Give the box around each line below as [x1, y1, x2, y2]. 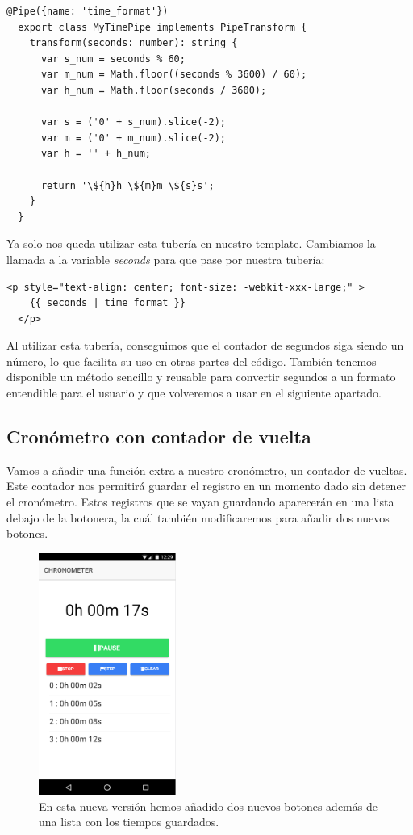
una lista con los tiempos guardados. [39, 813, 219, 830]
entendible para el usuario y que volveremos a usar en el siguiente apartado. [6, 384, 382, 401]
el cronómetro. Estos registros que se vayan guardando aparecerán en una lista [6, 493, 394, 510]
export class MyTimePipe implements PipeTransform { [18, 21, 307, 33]
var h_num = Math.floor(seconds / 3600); [40, 84, 267, 96]
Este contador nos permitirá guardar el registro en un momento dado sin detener [6, 477, 407, 494]
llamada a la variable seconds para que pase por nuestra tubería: [6, 250, 325, 267]
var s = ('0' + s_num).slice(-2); [40, 116, 227, 128]
